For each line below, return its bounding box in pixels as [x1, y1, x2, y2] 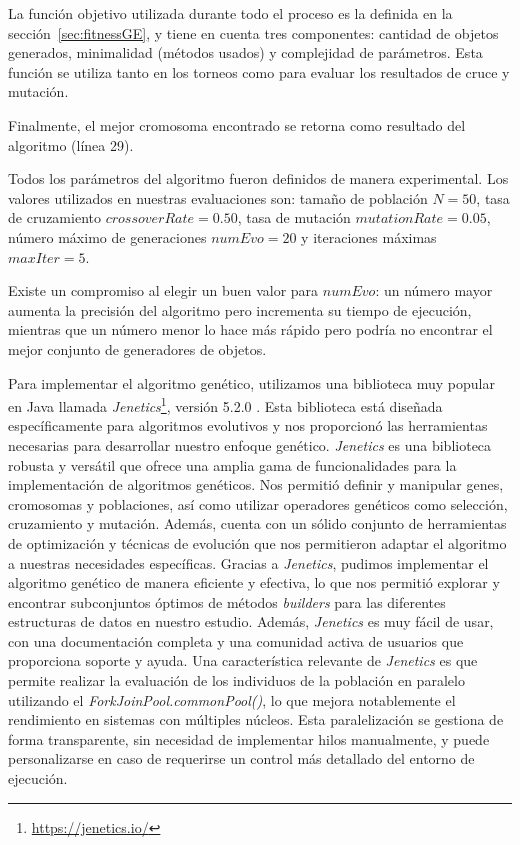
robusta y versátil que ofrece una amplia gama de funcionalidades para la [8, 454, 457, 475]
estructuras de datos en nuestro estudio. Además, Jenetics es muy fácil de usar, [8, 611, 494, 632]
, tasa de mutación [237, 207, 351, 228]
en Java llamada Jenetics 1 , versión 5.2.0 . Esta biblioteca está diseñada [8, 393, 443, 416]
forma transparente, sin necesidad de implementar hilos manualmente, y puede [8, 728, 490, 749]
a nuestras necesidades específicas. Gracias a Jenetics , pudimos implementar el [8, 552, 489, 573]
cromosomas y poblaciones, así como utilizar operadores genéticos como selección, [8, 493, 508, 514]
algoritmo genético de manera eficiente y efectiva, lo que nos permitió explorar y [8, 572, 500, 593]
